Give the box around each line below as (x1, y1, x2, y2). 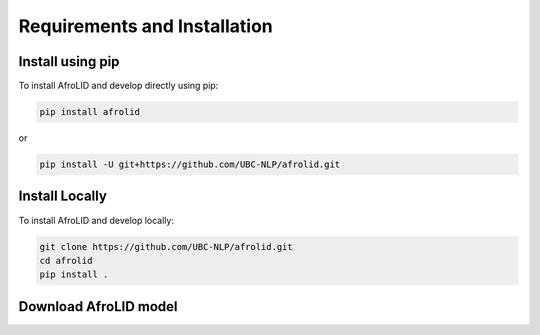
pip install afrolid (39, 106, 140, 118)
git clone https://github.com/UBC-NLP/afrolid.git (39, 241, 294, 252)
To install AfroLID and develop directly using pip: (18, 80, 219, 92)
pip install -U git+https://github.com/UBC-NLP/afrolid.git (39, 159, 341, 170)
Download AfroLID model (18, 298, 179, 315)
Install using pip (18, 53, 120, 70)
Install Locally (18, 188, 107, 205)
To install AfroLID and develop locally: (18, 214, 175, 226)
